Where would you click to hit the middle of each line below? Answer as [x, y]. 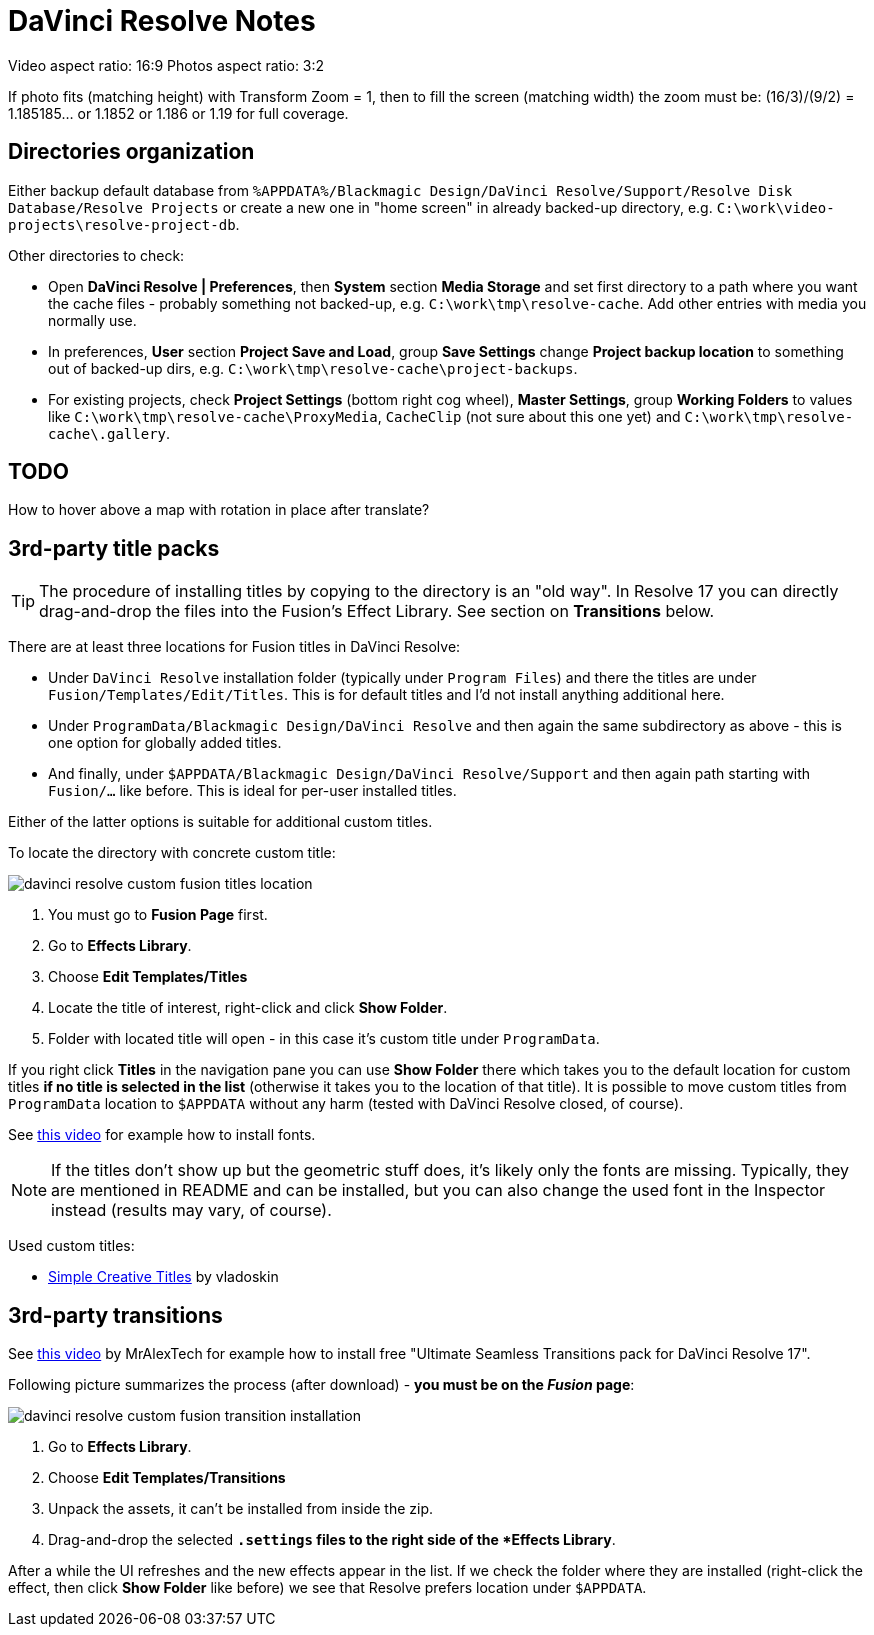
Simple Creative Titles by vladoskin [163, 1277]
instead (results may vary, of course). [191, 1210]
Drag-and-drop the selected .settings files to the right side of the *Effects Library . [332, 1540]
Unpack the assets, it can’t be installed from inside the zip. [241, 1509]
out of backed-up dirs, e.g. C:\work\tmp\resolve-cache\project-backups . [313, 368]
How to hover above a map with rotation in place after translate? [219, 510]
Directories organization [131, 152]
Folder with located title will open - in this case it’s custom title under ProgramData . [324, 1039]
